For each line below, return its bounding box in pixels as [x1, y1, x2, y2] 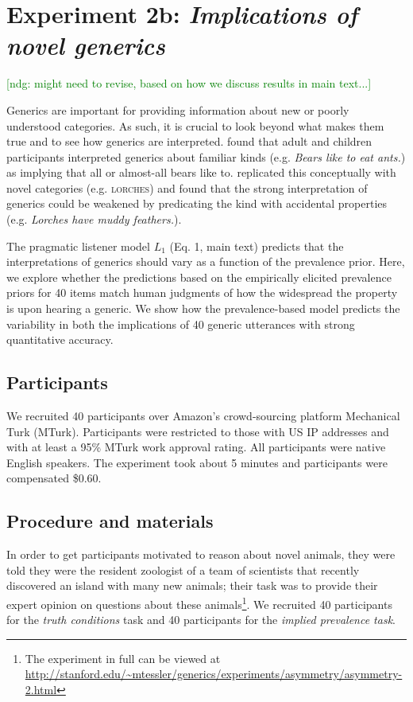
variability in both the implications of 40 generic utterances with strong [6, 315, 355, 332]
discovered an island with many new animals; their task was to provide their [6, 577, 378, 594]
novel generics [6, 29, 165, 62]
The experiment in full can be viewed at [25, 649, 221, 666]
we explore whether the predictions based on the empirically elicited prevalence [6, 268, 392, 285]
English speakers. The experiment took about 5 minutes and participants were [6, 454, 388, 470]
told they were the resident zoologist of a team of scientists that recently [6, 561, 360, 578]
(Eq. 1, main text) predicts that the [169, 237, 344, 254]
